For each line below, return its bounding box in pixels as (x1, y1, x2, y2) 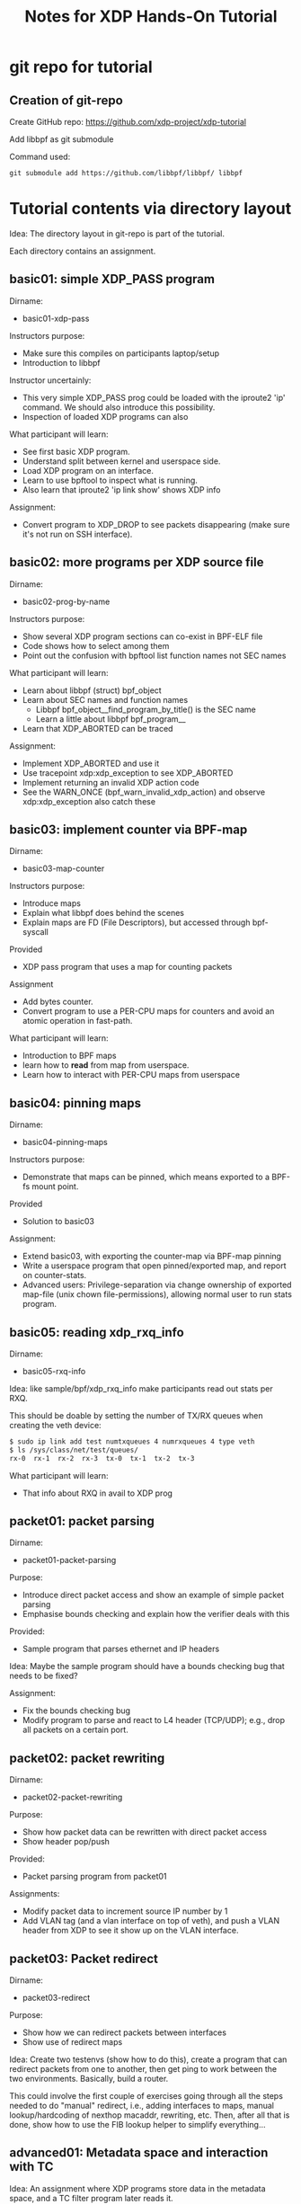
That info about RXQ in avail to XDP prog (22, 1488, 173, 1498)
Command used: (9, 151, 71, 162)
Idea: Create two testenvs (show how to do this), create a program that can (9, 2054, 288, 2065)
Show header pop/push (22, 1836, 111, 1847)
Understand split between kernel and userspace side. (22, 456, 221, 467)
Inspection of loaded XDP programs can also (22, 411, 189, 422)
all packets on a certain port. (22, 1724, 128, 1736)
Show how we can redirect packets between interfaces (22, 2027, 227, 2038)
